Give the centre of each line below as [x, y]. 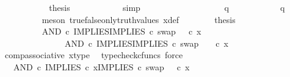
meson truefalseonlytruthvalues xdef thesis [139, 19]
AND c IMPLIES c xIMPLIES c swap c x [101, 66]
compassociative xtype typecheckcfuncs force [94, 55]
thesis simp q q [167, 7]
